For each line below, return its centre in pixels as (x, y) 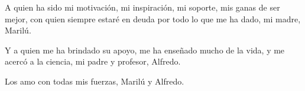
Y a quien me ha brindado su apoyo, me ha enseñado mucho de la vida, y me (145, 50)
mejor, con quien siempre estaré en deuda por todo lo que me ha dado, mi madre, (153, 18)
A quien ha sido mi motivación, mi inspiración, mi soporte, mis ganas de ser (142, 7)
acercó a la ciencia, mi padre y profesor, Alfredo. (93, 61)
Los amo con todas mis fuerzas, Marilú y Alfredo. (95, 81)
